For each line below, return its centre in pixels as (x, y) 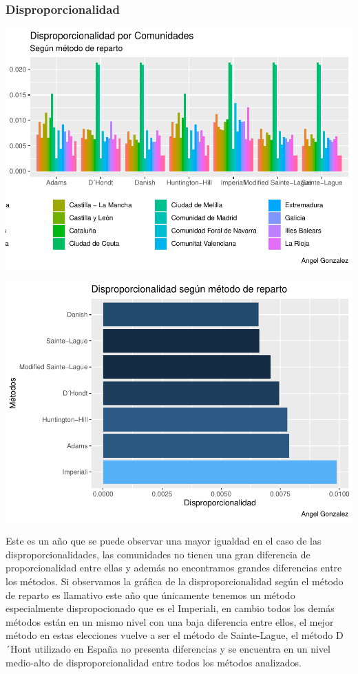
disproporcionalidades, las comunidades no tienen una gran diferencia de (158, 554)
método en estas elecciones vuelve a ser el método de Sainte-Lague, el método (169, 635)
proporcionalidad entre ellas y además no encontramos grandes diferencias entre (174, 568)
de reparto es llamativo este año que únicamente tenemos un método (150, 594)
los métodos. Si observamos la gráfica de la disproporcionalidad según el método (175, 581)
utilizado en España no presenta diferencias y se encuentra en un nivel (182, 649)
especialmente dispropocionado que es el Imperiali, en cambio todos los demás (170, 608)
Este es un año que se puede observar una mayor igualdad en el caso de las (164, 541)
